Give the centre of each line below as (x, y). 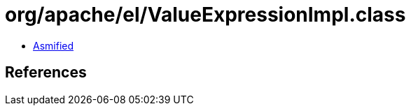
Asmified (54, 45)
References (46, 73)
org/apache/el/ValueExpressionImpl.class (205, 15)
